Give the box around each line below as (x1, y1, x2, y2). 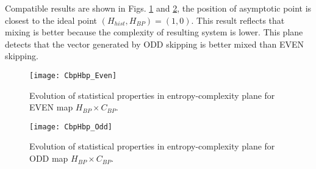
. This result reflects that (191, 13, 285, 26)
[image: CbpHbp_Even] (29, 71, 117, 80)
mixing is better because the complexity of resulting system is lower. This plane (5, 26, 303, 38)
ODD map (29, 152, 68, 165)
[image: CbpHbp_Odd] (29, 122, 113, 131)
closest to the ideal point (5, 13, 98, 26)
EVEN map (29, 101, 73, 113)
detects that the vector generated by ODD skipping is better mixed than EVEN (5, 37, 304, 50)
